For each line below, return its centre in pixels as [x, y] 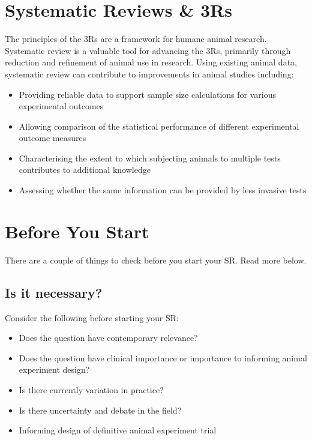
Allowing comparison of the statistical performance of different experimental [159, 126]
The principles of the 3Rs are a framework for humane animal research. [136, 39]
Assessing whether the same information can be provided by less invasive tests [163, 190]
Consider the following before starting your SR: [92, 317]
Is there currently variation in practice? [91, 389]
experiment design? [54, 369]
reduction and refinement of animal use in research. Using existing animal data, [151, 62]
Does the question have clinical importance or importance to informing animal [163, 357]
